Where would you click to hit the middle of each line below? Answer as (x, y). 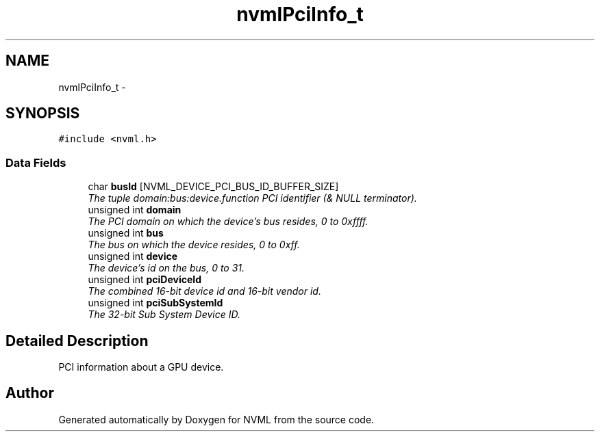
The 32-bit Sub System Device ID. (164, 315)
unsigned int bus (126, 233)
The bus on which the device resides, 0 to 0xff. (194, 245)
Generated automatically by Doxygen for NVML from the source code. (216, 419)
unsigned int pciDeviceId (145, 280)
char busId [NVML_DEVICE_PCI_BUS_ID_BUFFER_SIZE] (213, 187)
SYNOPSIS (43, 114)
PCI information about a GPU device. (141, 367)
